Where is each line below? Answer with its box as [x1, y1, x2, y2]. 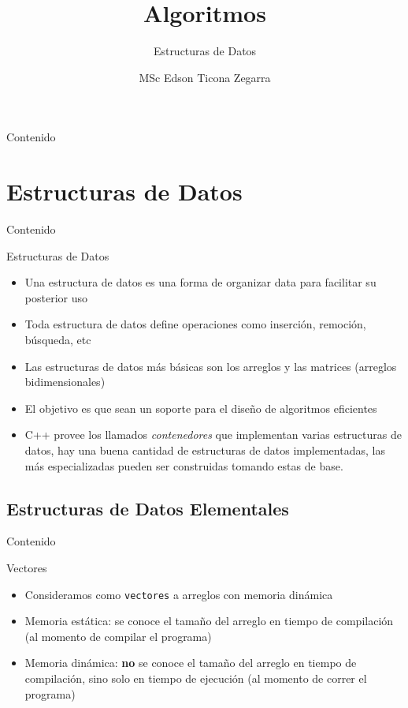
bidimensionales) [24, 373, 106, 390]
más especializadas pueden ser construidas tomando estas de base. [24, 457, 343, 474]
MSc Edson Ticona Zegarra [139, 69, 271, 85]
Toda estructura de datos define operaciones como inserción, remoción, [24, 316, 366, 332]
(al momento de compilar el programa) [24, 627, 212, 644]
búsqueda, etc [24, 332, 91, 347]
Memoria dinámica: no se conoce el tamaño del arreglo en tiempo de [24, 654, 357, 671]
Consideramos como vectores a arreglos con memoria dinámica [24, 586, 333, 602]
